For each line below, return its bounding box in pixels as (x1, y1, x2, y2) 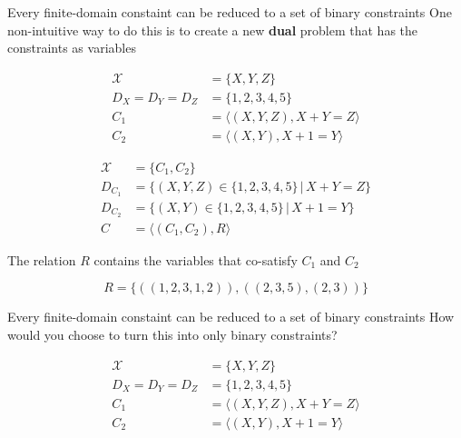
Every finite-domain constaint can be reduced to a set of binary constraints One (7, 3, 452, 21)
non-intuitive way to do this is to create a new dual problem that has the (7, 20, 418, 39)
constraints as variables (7, 38, 136, 57)
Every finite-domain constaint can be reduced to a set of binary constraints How (7, 307, 455, 326)
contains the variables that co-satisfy (93, 250, 298, 269)
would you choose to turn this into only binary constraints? (7, 324, 338, 343)
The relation (7, 250, 76, 269)
